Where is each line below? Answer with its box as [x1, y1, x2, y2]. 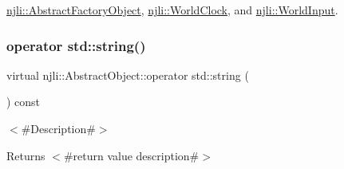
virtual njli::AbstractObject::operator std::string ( [6, 66, 249, 83]
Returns [6, 147, 45, 163]
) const [6, 93, 41, 110]
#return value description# [63, 147, 200, 163]
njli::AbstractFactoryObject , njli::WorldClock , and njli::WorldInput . [6, 2, 338, 18]
